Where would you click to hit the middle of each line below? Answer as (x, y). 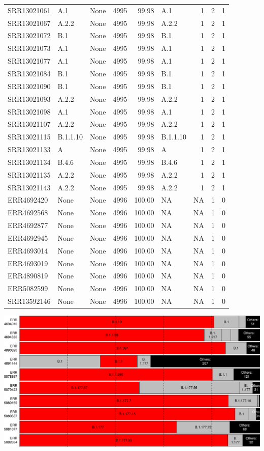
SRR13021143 (29, 187)
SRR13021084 (29, 73)
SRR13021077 (29, 61)
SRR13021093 (29, 98)
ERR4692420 (28, 200)
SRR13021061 (29, 10)
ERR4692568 (28, 213)
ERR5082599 (28, 288)
